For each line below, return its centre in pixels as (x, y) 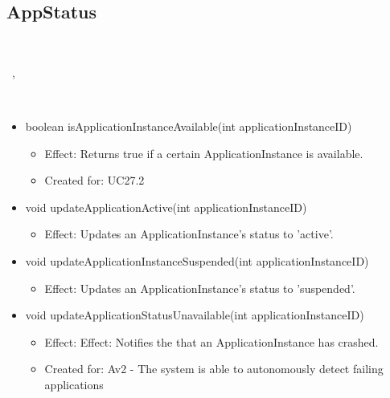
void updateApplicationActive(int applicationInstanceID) (166, 207)
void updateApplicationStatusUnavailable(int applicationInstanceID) (195, 315)
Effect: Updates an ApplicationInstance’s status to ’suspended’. (200, 288)
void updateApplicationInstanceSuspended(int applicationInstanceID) (197, 260)
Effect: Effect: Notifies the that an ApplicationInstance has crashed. (211, 341)
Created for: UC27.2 (94, 180)
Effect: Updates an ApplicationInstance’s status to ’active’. (189, 234)
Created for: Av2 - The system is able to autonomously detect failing (214, 369)
